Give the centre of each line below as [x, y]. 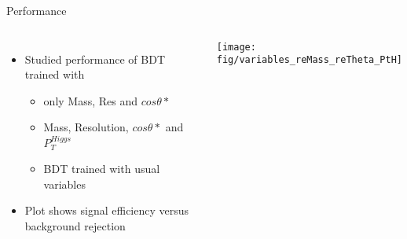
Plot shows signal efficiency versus [107, 210]
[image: [236, 47]
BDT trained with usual [102, 169]
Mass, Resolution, [86, 127]
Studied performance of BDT [95, 59]
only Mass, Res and [91, 100]
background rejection [75, 225]
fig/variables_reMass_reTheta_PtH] [310, 60]
